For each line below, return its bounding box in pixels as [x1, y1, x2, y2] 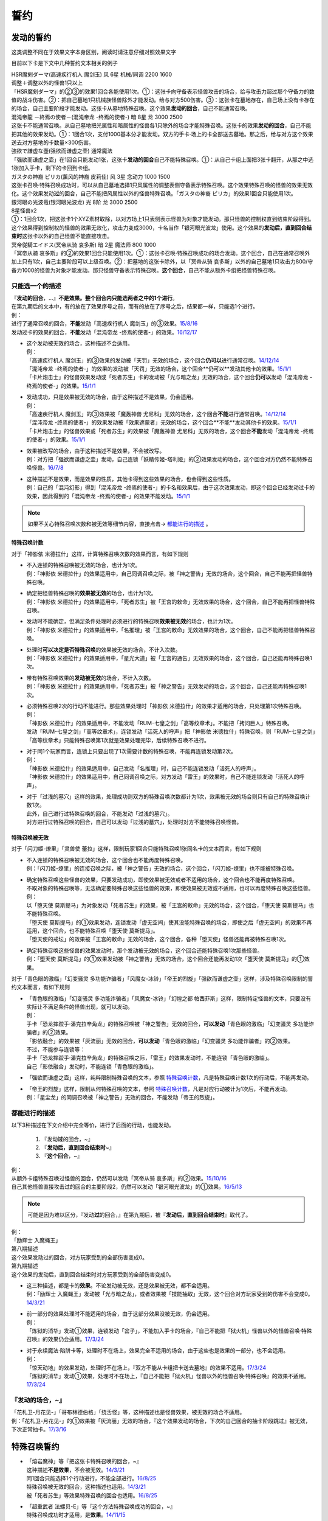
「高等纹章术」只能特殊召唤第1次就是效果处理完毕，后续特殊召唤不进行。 [26, 736, 210, 743]
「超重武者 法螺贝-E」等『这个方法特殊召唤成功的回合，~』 [26, 1503, 176, 1510]
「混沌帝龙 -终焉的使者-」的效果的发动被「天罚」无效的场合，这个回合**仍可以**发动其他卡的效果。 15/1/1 [26, 365, 292, 372]
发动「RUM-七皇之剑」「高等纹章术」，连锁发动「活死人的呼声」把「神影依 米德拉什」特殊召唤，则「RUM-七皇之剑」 [26, 728, 315, 736]
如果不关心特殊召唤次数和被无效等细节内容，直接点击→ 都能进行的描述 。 [27, 520, 212, 527]
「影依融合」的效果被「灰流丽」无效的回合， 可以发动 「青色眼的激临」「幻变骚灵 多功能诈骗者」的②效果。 [26, 1037, 294, 1045]
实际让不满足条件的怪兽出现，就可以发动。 [26, 1003, 133, 1011]
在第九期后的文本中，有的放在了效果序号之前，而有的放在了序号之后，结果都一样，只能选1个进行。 [11, 303, 258, 310]
